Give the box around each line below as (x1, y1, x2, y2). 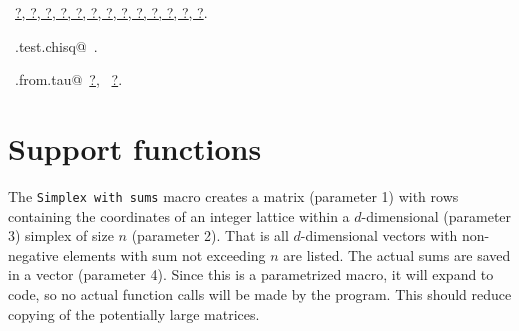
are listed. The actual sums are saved (283, 244, 511, 265)
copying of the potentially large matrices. (8, 303, 260, 324)
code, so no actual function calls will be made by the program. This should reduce (8, 283, 512, 304)
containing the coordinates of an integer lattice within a (8, 205, 350, 226)
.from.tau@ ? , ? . (14, 69, 123, 90)
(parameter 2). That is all (131, 225, 289, 246)
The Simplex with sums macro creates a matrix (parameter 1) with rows (8, 185, 459, 206)
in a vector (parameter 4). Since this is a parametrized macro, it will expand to (8, 264, 494, 285)
